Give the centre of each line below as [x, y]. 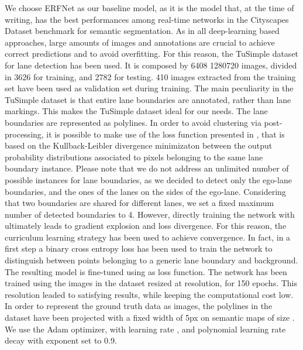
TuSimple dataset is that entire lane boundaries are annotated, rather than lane [148, 99]
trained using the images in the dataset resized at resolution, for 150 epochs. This [151, 283]
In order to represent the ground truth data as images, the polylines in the [139, 306]
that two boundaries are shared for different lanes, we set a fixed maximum [140, 203]
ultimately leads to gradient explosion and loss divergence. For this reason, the [146, 226]
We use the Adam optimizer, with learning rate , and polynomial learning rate [145, 329]
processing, [24, 134]
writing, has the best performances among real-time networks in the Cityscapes [147, 19]
